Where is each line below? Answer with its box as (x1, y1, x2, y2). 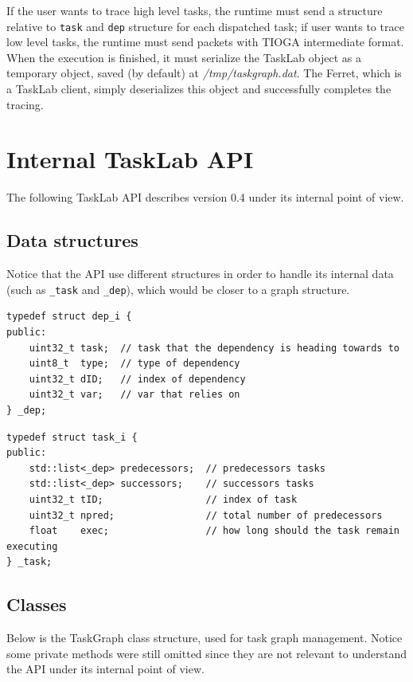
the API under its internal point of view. (6, 660, 205, 677)
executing (6, 540, 58, 552)
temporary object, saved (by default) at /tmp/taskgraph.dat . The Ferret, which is (6, 65, 402, 81)
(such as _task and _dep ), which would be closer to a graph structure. (6, 280, 350, 297)
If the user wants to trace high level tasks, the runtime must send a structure (6, 2, 383, 18)
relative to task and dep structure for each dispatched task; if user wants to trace (6, 18, 404, 34)
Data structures (6, 228, 138, 253)
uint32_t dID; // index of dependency (29, 373, 246, 385)
